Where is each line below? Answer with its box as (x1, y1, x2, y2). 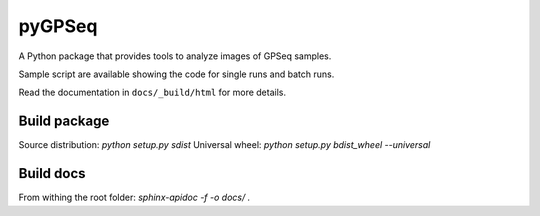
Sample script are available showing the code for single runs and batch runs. (18, 68, 335, 80)
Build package (18, 113, 110, 130)
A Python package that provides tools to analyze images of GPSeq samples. (18, 50, 332, 62)
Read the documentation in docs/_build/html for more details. (18, 86, 287, 99)
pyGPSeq (18, 15, 98, 37)
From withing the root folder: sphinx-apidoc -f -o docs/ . (18, 191, 251, 204)
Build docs (18, 165, 86, 182)
